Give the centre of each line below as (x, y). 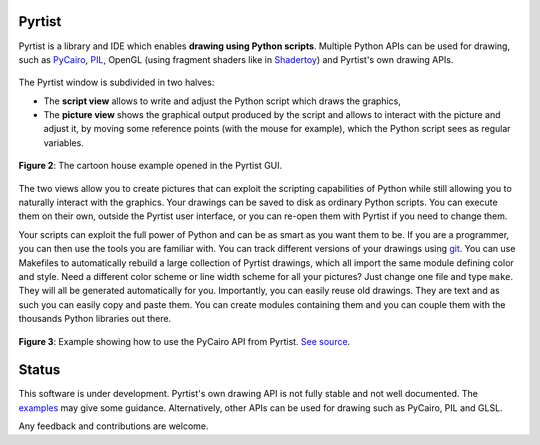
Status (39, 370)
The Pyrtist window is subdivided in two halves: (116, 82)
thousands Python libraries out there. (95, 319)
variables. (63, 142)
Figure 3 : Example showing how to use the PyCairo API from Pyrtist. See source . (184, 341)
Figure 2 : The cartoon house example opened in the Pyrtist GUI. (150, 166)
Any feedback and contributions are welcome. (113, 426)
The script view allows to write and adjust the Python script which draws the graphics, (222, 101)
